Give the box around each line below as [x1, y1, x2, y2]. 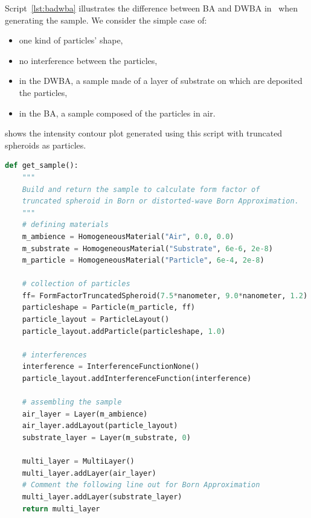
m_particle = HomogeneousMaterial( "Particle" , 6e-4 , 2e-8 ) [22, 256, 265, 265]
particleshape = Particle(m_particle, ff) [22, 303, 196, 312]
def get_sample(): [5, 161, 79, 170]
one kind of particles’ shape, [19, 34, 123, 46]
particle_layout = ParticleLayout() [22, 315, 170, 324]
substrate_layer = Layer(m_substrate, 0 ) [22, 433, 191, 442]
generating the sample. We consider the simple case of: [5, 13, 207, 26]
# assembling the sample [22, 398, 122, 407]
